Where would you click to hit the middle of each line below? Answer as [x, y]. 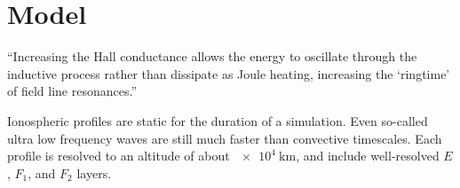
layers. [94, 172]
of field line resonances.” [72, 91]
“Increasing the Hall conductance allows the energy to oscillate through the [212, 56]
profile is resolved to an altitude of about [119, 156]
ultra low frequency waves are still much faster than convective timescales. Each [225, 138]
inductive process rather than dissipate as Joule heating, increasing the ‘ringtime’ [229, 73]
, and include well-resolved [368, 156]
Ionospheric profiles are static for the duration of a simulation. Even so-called [218, 120]
